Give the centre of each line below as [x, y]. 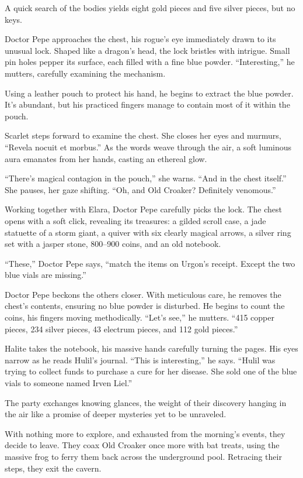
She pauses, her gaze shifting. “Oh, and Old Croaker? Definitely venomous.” [140, 189]
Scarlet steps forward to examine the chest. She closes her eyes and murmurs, [143, 135]
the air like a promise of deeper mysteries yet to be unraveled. [116, 414]
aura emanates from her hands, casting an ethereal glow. [106, 158]
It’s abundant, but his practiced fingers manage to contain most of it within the [147, 104]
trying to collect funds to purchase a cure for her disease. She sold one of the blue [151, 371]
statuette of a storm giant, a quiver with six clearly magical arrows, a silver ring [148, 232]
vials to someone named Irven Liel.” [69, 383]
